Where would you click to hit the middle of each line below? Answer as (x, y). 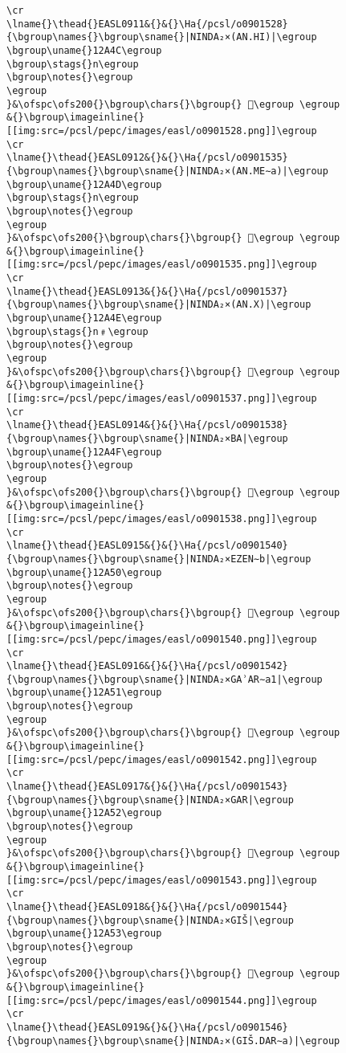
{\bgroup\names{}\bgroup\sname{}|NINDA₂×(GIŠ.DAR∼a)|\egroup (173, 1041)
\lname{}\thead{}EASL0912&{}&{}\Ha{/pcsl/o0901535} (147, 158)
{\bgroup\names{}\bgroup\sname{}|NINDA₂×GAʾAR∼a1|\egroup (165, 679)
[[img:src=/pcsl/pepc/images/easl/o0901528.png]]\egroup (162, 131)
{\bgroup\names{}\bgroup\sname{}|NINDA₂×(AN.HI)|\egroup (162, 37)
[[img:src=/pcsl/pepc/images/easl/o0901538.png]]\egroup (162, 518)
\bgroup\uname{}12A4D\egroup (84, 184)
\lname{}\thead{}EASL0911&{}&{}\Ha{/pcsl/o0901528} (147, 24)
